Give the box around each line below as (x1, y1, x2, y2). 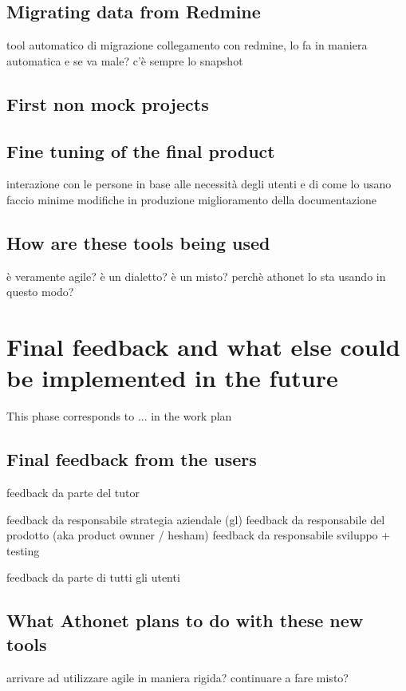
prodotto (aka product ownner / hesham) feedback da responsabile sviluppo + (6, 527, 391, 543)
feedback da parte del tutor (6, 484, 140, 501)
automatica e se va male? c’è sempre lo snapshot (6, 52, 243, 69)
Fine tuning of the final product (6, 138, 275, 163)
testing (6, 542, 40, 559)
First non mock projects (6, 91, 209, 116)
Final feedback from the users (6, 447, 257, 472)
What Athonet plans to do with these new (6, 608, 364, 633)
